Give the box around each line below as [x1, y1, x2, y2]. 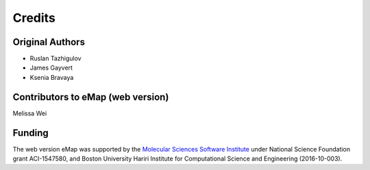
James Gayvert [29, 63, 73, 72]
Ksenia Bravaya [29, 73, 74, 81]
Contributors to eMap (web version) [12, 91, 169, 102]
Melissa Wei [12, 109, 47, 117]
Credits [12, 10, 56, 25]
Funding [12, 127, 49, 139]
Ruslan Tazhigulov [29, 55, 82, 63]
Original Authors [12, 36, 86, 48]
